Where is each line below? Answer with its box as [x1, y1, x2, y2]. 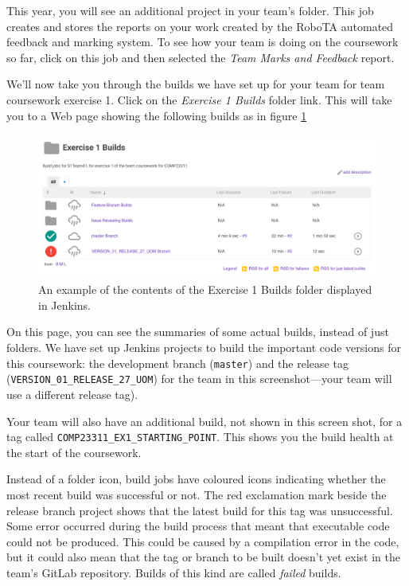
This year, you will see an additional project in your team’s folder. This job [6, 2, 374, 18]
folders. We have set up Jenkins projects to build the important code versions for [6, 339, 401, 356]
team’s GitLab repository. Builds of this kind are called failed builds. [6, 564, 341, 580]
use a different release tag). [6, 385, 138, 402]
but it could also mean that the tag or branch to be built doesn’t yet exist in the [6, 549, 400, 565]
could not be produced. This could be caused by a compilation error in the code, [6, 533, 399, 549]
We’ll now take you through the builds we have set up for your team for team [6, 76, 385, 92]
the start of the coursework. [6, 443, 142, 460]
